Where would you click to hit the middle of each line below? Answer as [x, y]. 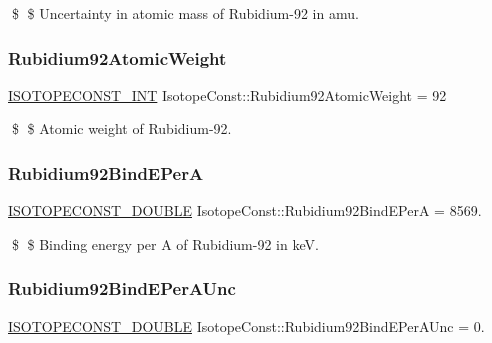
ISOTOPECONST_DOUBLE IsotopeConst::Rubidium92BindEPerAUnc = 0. [246, 325]
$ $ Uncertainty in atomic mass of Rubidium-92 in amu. [185, 13]
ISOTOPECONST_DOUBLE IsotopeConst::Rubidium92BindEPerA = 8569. [245, 210]
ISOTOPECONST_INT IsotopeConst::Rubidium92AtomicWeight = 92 [227, 94]
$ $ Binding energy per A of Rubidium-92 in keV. [165, 243]
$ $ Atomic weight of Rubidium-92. [121, 128]
